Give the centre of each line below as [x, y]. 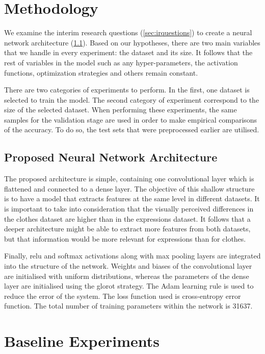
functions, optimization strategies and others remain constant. [101, 72]
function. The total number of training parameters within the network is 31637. [128, 306]
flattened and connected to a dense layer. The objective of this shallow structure [129, 188]
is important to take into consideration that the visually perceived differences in [129, 209]
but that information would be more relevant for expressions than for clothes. [125, 238]
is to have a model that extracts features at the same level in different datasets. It [132, 198]
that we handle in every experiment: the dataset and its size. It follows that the [128, 52]
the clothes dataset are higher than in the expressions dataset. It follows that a [127, 218]
